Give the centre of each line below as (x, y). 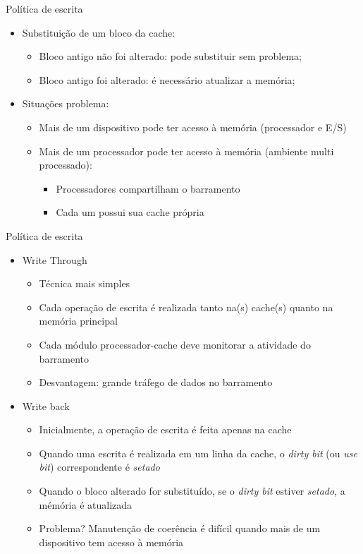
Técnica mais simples (85, 283)
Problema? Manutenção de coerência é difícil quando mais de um (180, 528)
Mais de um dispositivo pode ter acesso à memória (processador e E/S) (193, 127)
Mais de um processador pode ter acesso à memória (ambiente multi (186, 151)
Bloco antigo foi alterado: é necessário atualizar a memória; (167, 79)
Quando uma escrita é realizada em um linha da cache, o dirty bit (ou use (198, 453)
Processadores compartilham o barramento (148, 188)
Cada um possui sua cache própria (130, 212)
